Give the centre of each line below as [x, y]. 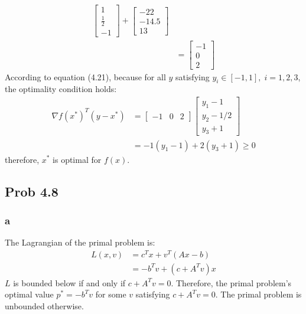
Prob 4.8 [32, 191]
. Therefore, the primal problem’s [231, 282]
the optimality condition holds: [61, 89]
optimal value [29, 294]
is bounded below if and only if [69, 282]
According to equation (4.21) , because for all [85, 76]
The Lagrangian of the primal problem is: [80, 242]
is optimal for [77, 159]
